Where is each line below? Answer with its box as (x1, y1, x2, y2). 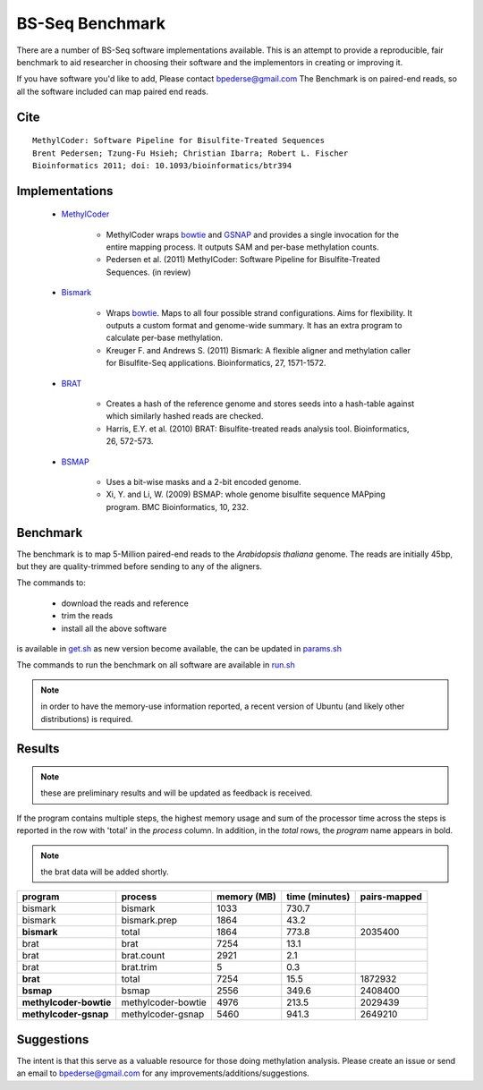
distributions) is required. (40, 713, 133, 724)
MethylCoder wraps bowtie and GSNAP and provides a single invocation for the (106, 229, 400, 240)
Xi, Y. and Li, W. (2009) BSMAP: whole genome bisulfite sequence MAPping (106, 489, 386, 500)
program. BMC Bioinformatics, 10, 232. (106, 501, 250, 512)
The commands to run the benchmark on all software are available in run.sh (16, 660, 295, 670)
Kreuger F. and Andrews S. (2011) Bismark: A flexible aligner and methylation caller (106, 345, 411, 355)
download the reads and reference (61, 598, 190, 609)
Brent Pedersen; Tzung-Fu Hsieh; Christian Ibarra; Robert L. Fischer (32, 148, 349, 158)
